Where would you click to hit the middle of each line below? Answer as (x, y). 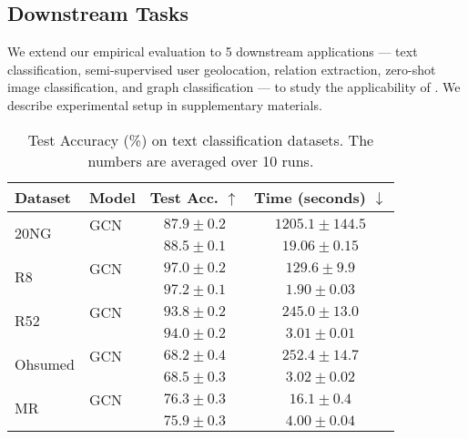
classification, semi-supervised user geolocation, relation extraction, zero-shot (222, 69)
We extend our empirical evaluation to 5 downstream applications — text (213, 51)
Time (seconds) (310, 197)
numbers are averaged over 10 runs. (201, 160)
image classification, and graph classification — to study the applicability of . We (234, 87)
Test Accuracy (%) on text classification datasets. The (201, 139)
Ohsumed (45, 364)
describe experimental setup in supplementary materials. (165, 104)
